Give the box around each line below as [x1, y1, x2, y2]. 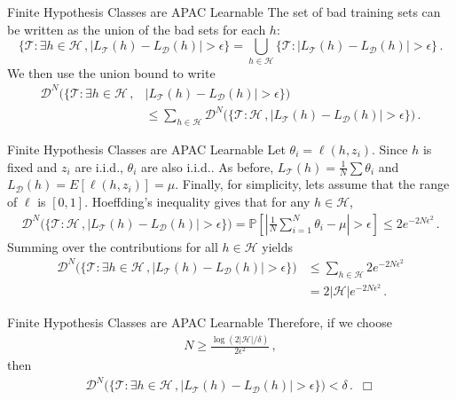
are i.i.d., [75, 157, 123, 176]
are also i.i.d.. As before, [141, 157, 274, 176]
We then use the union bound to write [7, 63, 216, 82]
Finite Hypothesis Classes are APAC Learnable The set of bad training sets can [7, 3, 441, 20]
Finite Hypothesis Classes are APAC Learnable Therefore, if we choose [7, 313, 392, 332]
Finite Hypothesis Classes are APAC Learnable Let [7, 139, 286, 158]
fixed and [7, 157, 58, 176]
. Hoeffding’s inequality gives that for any [84, 192, 311, 210]
